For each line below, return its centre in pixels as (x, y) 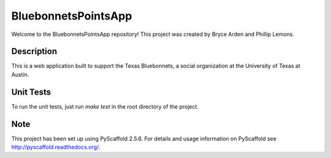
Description (34, 52)
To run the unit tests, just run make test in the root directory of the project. (105, 106)
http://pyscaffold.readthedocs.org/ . (56, 147)
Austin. (20, 74)
